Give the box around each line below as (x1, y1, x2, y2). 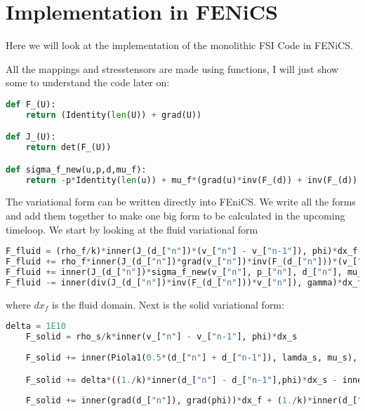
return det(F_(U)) (25, 142, 112, 153)
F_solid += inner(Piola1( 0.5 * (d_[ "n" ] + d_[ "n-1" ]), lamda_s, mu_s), (25, 352, 358, 363)
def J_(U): (6, 132, 56, 142)
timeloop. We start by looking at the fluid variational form (6, 222, 258, 236)
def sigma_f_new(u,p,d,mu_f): (6, 164, 147, 175)
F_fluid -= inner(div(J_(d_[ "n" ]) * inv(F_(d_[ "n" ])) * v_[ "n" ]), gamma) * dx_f (6, 277, 363, 288)
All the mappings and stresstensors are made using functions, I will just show (6, 61, 339, 76)
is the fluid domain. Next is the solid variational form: (52, 297, 284, 311)
